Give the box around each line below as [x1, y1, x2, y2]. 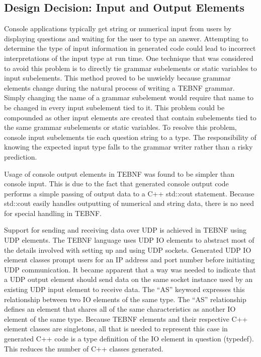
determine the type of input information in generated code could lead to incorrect [4, 43, 256, 53]
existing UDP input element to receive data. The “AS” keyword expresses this [4, 284, 245, 295]
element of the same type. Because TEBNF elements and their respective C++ [4, 313, 248, 324]
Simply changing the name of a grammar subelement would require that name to [4, 92, 254, 103]
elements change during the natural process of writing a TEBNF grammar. [4, 82, 235, 93]
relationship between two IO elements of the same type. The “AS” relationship [4, 294, 246, 304]
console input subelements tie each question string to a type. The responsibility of [4, 131, 256, 142]
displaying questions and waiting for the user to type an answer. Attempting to [4, 33, 248, 43]
